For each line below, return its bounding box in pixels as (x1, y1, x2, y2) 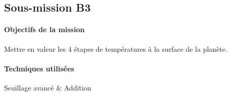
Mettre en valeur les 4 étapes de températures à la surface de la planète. (4, 43, 227, 54)
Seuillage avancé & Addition (4, 82, 91, 92)
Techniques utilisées (4, 63, 74, 73)
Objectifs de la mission (4, 24, 85, 35)
